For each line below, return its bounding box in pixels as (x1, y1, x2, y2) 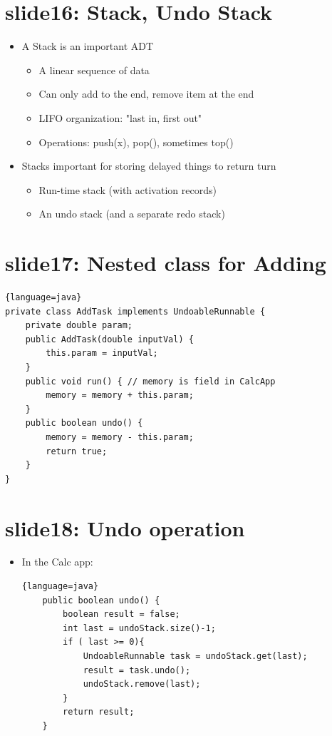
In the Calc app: (21, 554, 93, 569)
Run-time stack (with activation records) (38, 182, 217, 197)
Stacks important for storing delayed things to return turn (21, 158, 276, 173)
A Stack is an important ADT (21, 39, 154, 53)
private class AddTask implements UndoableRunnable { (5, 306, 266, 317)
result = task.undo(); (83, 665, 191, 675)
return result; (63, 707, 135, 717)
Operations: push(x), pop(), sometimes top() (38, 134, 234, 149)
